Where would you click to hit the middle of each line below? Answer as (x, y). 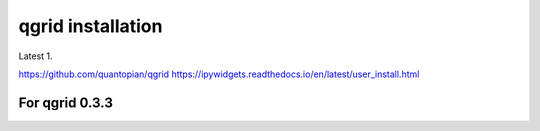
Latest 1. (36, 56)
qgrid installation (90, 26)
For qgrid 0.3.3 (66, 102)
